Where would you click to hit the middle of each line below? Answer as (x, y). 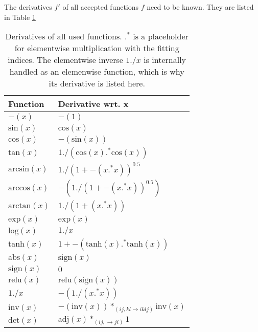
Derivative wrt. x (93, 104)
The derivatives (28, 7)
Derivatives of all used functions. (64, 36)
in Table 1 (20, 17)
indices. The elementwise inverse (65, 60)
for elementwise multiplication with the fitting (97, 48)
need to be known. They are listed (200, 7)
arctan (20, 206)
